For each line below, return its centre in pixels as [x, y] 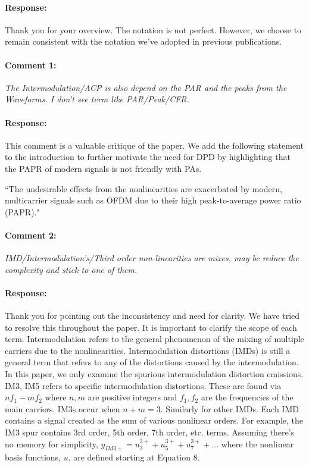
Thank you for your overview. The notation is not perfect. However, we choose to [153, 29]
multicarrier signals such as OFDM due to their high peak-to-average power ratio [153, 200]
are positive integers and [132, 397]
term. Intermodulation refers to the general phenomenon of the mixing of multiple [154, 339]
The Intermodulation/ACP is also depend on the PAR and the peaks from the [146, 87]
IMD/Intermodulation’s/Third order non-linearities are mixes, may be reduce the [152, 258]
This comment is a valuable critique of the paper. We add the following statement [154, 145]
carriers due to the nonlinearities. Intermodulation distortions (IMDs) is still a [148, 350]
